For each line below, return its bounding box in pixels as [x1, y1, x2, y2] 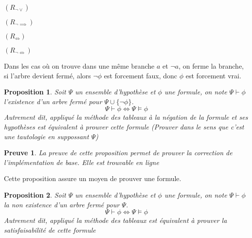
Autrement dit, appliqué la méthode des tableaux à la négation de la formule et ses [4, 112, 248, 122]
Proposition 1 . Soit [4, 87, 66, 97]
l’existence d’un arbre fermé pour [4, 96, 102, 106]
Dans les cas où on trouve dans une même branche [4, 61, 155, 71]
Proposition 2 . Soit [4, 189, 66, 200]
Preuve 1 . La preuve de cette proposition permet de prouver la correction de [4, 147, 233, 158]
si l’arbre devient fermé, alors [4, 70, 91, 80]
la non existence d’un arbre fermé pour [4, 199, 120, 209]
